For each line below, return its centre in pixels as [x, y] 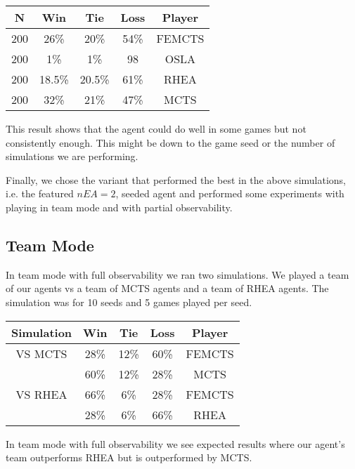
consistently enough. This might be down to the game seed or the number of [170, 142]
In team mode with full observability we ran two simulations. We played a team [177, 274]
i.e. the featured [40, 193]
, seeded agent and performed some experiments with [230, 193]
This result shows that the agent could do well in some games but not [156, 128]
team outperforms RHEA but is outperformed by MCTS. [129, 457]
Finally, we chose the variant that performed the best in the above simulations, [176, 179]
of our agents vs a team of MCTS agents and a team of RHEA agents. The [167, 288]
